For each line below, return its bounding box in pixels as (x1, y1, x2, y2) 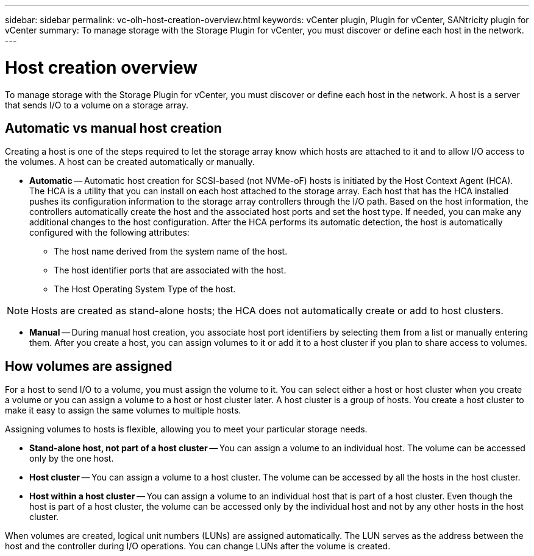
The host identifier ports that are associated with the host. (54, 265, 287, 276)
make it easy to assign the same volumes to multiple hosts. (5, 405, 241, 416)
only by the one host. (29, 453, 114, 464)
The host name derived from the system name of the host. (54, 246, 288, 257)
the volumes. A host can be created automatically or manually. (5, 157, 255, 167)
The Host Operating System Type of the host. (54, 284, 236, 295)
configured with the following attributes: (29, 227, 190, 238)
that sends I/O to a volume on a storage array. (5, 99, 189, 110)
